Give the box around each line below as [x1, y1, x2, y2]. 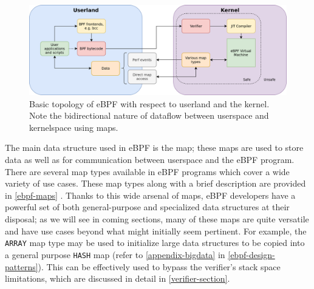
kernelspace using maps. [29, 121, 118, 133]
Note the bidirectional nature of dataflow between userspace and [29, 109, 269, 122]
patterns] [5, 260, 38, 273]
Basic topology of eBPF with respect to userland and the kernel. [29, 97, 270, 110]
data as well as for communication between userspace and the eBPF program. [5, 153, 295, 166]
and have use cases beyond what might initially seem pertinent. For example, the [5, 224, 307, 237]
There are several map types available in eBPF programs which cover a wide [5, 165, 290, 178]
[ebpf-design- [228, 248, 275, 261]
